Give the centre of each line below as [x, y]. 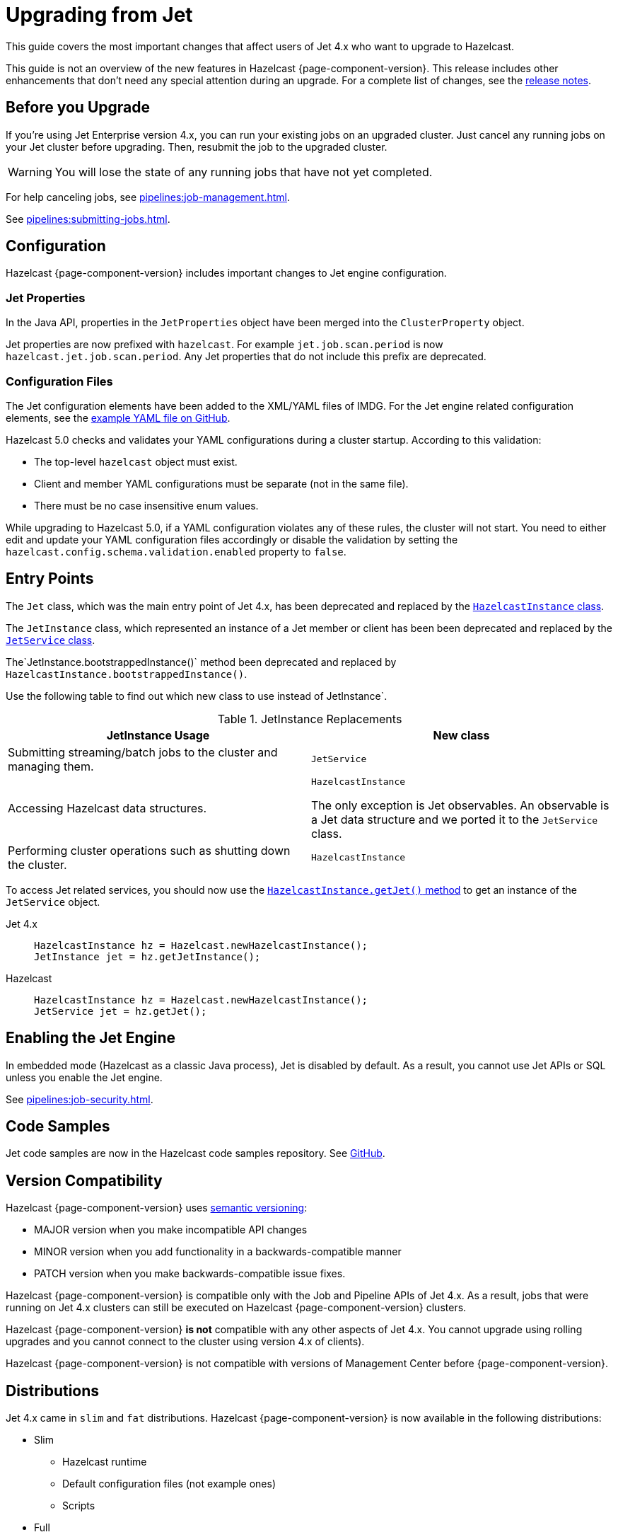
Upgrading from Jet [99, 15]
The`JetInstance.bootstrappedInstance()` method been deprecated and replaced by [201, 662]
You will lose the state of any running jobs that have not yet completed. [244, 172]
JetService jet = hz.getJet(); [121, 1011]
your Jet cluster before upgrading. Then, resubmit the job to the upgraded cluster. [197, 146]
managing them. [51, 766]
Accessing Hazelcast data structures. [107, 808]
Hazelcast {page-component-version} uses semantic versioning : [157, 1208]
